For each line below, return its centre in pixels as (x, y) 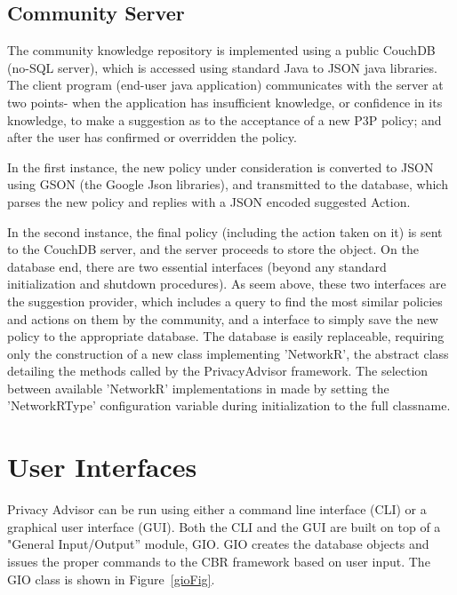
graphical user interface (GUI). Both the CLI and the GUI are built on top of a (224, 526)
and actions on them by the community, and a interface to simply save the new (223, 318)
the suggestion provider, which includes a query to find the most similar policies (225, 301)
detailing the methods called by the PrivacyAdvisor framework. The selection (218, 371)
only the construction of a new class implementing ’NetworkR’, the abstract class (228, 353)
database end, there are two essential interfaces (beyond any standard (197, 266)
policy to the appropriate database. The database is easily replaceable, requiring (226, 336)
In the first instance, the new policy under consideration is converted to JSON (220, 167)
